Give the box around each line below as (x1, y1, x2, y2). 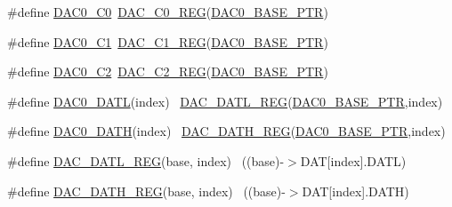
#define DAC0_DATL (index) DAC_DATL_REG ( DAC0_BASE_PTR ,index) (7, 92, 443, 110)
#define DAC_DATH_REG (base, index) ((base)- (7, 181, 286, 200)
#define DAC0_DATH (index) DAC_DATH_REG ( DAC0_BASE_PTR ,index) (7, 122, 446, 140)
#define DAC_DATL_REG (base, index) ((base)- (7, 151, 285, 170)
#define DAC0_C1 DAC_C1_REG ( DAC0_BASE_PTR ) (7, 32, 328, 51)
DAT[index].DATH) (302, 181, 409, 200)
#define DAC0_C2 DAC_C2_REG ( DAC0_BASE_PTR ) (7, 62, 328, 81)
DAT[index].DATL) (300, 151, 407, 170)
